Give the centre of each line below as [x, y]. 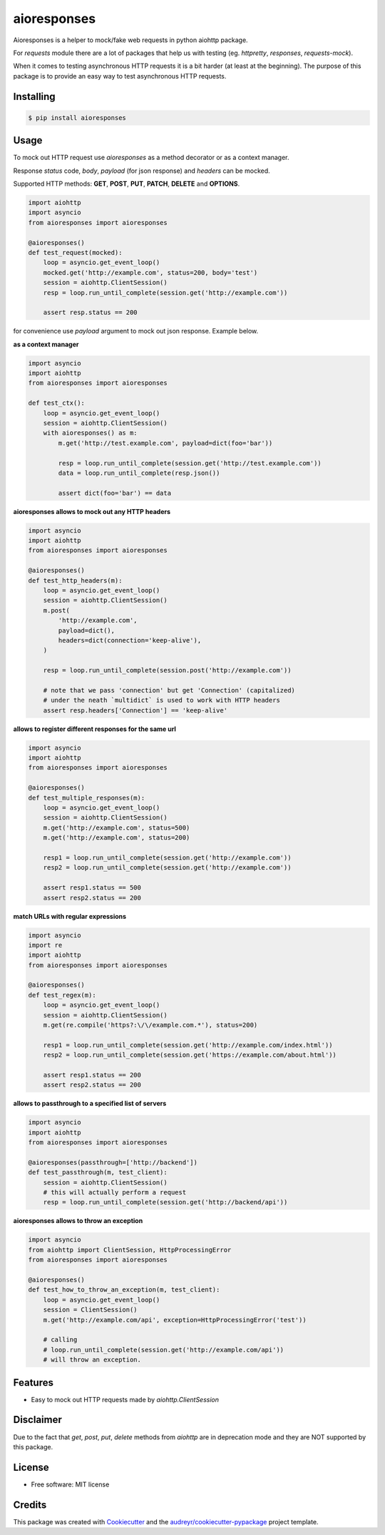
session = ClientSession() [91, 1310]
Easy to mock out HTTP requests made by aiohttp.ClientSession [125, 1399]
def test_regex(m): [62, 995]
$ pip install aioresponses [77, 117]
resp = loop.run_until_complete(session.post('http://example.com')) [167, 670]
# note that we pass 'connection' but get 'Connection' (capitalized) [169, 690]
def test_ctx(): [57, 403]
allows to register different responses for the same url [94, 729]
